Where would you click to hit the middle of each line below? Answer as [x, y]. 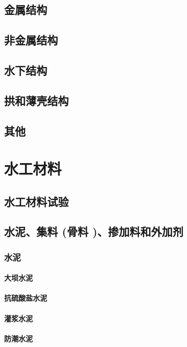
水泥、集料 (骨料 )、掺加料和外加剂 [94, 231]
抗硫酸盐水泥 [26, 298]
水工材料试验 [36, 201]
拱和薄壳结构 [36, 100]
